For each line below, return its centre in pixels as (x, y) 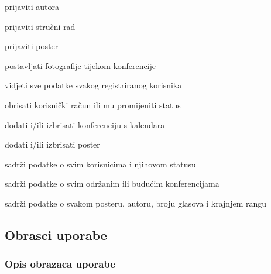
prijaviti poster (32, 46)
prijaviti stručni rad (40, 26)
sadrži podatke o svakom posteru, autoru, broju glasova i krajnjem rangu (136, 203)
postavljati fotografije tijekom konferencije (80, 65)
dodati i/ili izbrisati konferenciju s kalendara (85, 124)
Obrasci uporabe (56, 234)
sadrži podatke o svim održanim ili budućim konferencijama (112, 184)
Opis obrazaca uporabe (60, 264)
